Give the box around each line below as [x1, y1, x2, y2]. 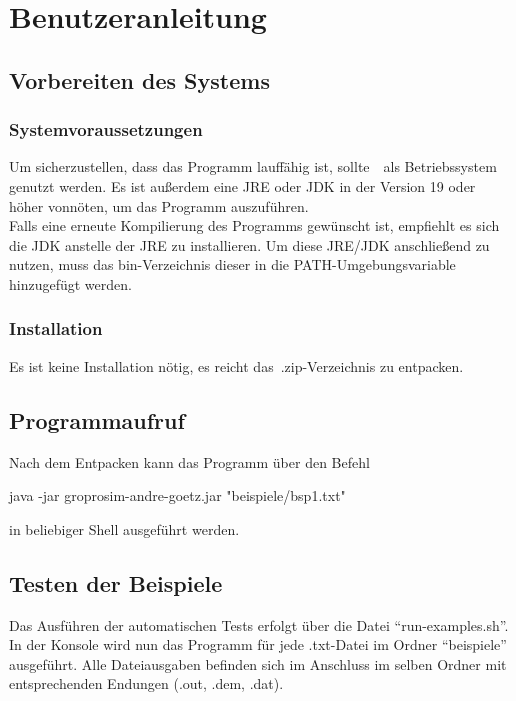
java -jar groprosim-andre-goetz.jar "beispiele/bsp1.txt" [9, 485, 346, 506]
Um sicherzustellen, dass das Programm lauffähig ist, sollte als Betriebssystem [9, 156, 497, 177]
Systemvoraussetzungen [9, 117, 203, 142]
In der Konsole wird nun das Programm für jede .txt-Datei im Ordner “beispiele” [9, 634, 507, 655]
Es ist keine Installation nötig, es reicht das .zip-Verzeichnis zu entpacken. [9, 355, 464, 376]
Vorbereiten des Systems [9, 64, 270, 95]
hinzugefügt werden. [9, 273, 132, 294]
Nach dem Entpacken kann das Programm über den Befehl [9, 451, 370, 472]
